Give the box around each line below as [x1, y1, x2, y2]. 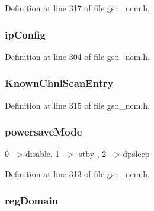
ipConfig [5, 27, 46, 42]
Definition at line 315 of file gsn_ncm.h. [5, 99, 150, 111]
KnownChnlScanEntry [5, 75, 114, 90]
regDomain [5, 193, 59, 207]
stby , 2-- [79, 147, 112, 160]
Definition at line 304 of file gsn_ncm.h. [5, 50, 150, 62]
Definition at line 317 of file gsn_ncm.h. [5, 2, 150, 14]
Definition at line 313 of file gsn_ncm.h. [5, 168, 150, 180]
